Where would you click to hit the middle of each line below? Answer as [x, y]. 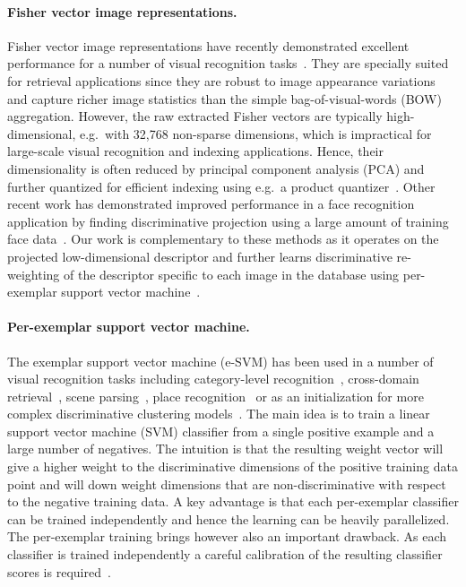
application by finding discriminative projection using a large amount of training [228, 221]
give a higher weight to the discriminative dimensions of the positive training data [233, 466]
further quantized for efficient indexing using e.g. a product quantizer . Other [221, 186]
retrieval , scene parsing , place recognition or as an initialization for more [216, 396]
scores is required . [59, 571]
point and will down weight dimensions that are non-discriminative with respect [227, 483]
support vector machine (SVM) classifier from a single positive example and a [221, 431]
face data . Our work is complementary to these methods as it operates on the [223, 239]
